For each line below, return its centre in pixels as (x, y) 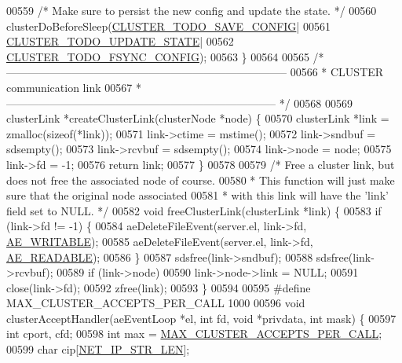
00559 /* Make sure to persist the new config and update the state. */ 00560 (192, 10)
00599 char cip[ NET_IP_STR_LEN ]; (98, 349)
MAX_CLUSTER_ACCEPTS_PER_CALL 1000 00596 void (156, 303)
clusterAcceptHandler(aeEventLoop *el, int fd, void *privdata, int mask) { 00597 (201, 318)
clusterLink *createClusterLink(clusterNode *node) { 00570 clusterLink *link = (198, 118)
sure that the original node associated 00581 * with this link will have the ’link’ (197, 195)
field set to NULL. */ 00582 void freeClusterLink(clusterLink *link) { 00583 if (194, 210)
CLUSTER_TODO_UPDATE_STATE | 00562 (120, 41)
